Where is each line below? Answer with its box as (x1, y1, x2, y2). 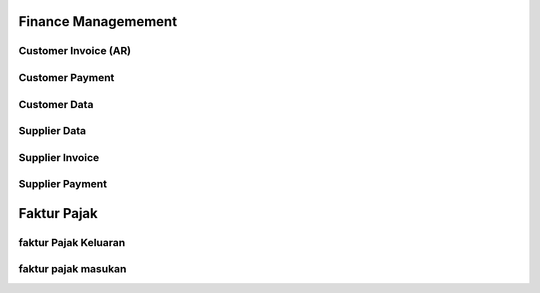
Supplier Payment (18, 177, 107, 191)
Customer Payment (18, 70, 115, 84)
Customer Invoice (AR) (18, 44, 132, 58)
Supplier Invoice (18, 150, 100, 164)
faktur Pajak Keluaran (18, 235, 126, 249)
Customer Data (18, 97, 94, 111)
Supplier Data (18, 124, 87, 138)
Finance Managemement (18, 13, 178, 30)
